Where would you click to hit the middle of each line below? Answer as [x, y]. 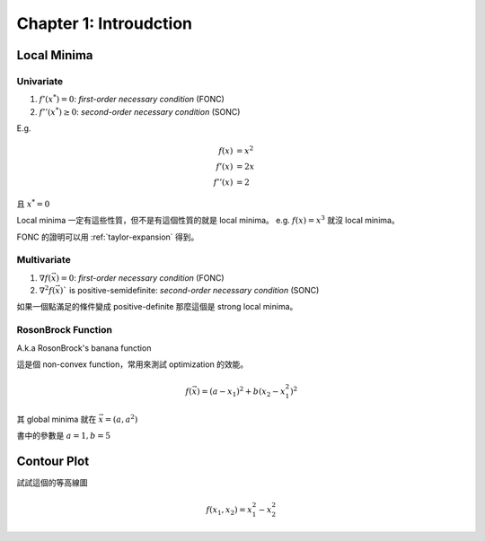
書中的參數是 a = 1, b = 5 [64, 435]
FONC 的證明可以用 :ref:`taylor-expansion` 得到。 [108, 237]
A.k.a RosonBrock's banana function [84, 348]
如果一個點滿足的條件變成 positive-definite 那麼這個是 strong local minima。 [157, 307]
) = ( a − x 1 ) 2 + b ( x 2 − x [241, 392]
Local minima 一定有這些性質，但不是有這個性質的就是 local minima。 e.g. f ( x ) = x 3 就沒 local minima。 [208, 220]
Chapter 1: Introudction [105, 23]
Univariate [40, 81]
